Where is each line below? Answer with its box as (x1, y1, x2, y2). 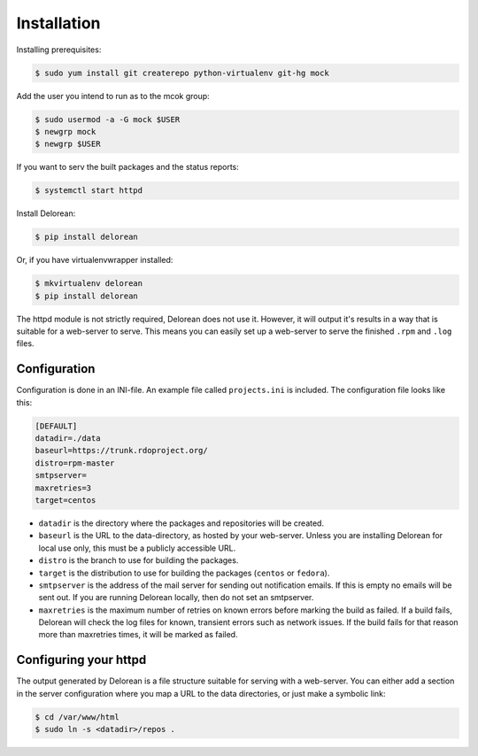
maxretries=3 (35, 482, 92, 493)
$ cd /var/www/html (35, 712, 119, 721)
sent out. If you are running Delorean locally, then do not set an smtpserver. (38, 592, 314, 603)
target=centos (35, 495, 96, 505)
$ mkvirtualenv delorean (35, 279, 143, 289)
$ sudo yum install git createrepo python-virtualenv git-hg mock (35, 67, 329, 78)
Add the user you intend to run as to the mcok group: (16, 90, 210, 101)
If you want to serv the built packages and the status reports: (16, 162, 239, 173)
